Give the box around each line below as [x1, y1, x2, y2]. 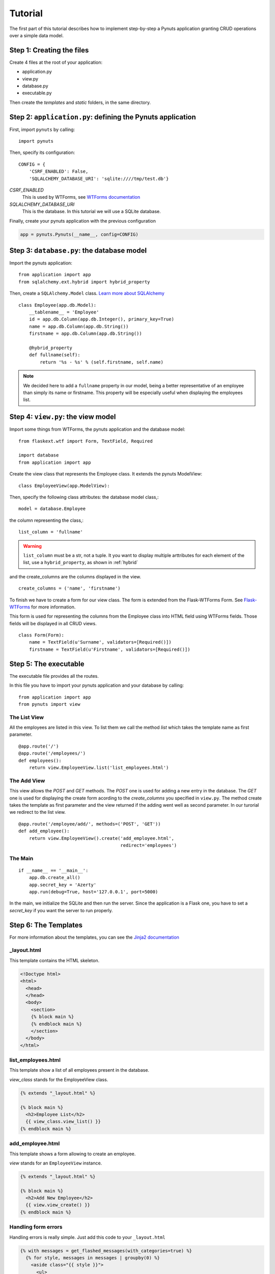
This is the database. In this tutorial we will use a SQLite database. [22, 208, 161, 215]
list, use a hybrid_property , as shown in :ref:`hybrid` [23, 560, 139, 566]
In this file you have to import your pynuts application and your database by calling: [9, 682, 184, 688]
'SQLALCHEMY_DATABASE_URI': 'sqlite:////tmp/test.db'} [29, 176, 169, 181]
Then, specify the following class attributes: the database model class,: [9, 494, 159, 500]
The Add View [9, 777, 45, 784]
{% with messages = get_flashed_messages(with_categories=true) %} [20, 1248, 193, 1254]
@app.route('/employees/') [18, 751, 86, 756]
